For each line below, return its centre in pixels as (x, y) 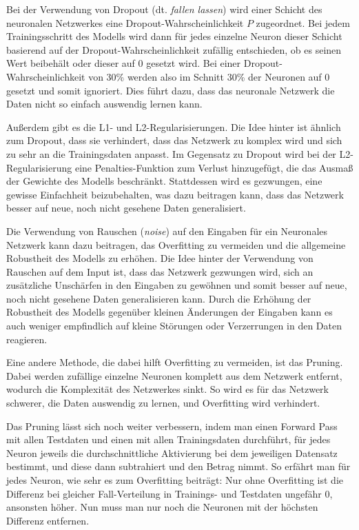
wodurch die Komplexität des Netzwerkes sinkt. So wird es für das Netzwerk (167, 389)
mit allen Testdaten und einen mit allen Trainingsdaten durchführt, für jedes (168, 439)
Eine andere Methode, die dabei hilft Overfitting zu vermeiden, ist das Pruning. (175, 362)
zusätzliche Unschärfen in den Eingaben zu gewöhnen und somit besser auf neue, (177, 285)
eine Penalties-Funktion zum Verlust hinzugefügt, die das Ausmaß (214, 167)
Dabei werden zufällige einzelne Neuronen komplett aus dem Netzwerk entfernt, (174, 375)
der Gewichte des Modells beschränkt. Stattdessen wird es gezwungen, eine (164, 181)
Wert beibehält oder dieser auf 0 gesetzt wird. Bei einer (124, 63)
